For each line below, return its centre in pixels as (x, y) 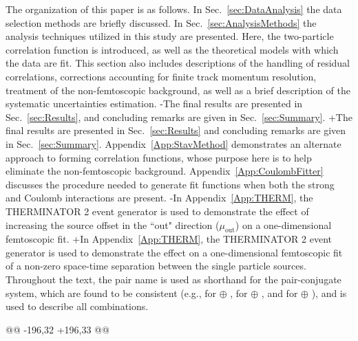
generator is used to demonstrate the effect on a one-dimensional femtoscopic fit (174, 252)
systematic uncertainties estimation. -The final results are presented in (154, 103)
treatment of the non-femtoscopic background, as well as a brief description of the (178, 90)
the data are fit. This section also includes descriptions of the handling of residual (178, 63)
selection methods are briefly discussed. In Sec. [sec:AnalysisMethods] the (161, 22)
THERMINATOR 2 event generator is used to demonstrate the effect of (157, 211)
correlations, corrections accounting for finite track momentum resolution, (161, 76)
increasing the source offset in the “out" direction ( (113, 224)
